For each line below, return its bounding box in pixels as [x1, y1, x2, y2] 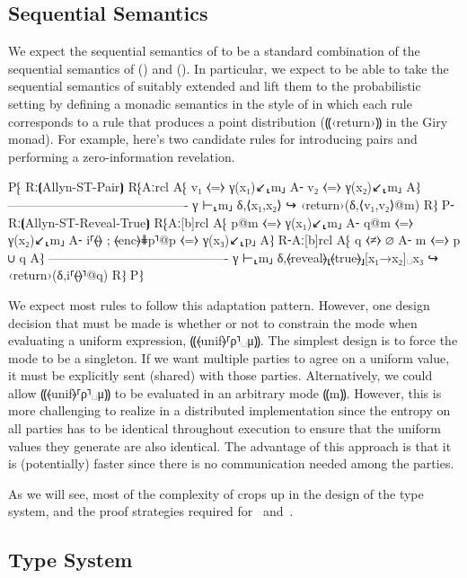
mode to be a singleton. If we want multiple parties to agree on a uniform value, [8, 348, 450, 367]
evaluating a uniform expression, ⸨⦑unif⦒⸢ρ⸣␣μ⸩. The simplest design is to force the [8, 331, 458, 350]
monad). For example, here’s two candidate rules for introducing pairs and [8, 129, 418, 148]
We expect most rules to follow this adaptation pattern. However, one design [8, 295, 430, 314]
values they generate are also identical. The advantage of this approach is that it [8, 436, 452, 455]
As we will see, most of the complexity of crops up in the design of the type [8, 484, 424, 502]
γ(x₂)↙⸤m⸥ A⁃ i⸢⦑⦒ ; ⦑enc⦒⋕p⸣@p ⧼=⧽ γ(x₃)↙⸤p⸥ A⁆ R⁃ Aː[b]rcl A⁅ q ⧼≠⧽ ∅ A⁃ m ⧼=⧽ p [8, 230, 461, 249]
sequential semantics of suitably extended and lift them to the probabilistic [8, 76, 421, 95]
